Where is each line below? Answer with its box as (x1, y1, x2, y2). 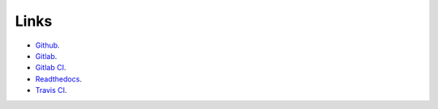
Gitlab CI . (35, 63, 67, 73)
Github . (35, 40, 60, 50)
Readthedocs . (35, 73, 83, 84)
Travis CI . (35, 86, 67, 95)
